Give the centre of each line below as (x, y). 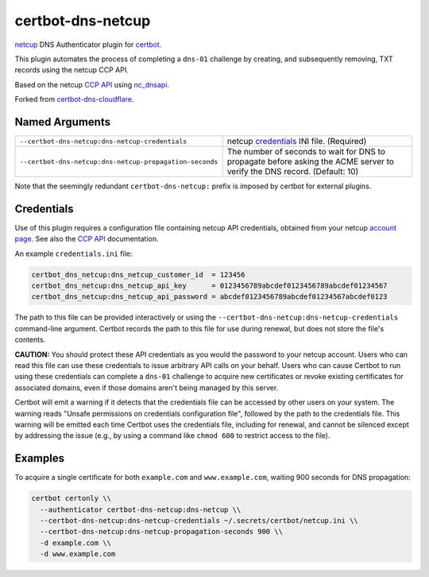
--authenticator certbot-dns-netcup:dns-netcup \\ (141, 509)
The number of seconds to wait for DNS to (306, 152)
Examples (40, 458)
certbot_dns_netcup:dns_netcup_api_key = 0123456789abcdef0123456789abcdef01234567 (210, 286)
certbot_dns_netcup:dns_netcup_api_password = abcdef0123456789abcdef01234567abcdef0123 (210, 297)
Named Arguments (63, 122)
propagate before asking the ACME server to (311, 161)
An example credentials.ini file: (73, 254)
